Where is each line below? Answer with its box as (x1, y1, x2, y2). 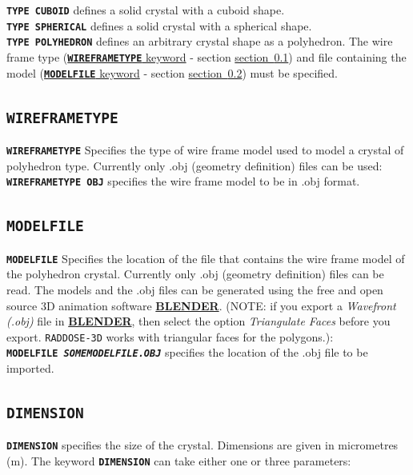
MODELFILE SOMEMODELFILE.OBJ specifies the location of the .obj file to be (6, 344, 368, 361)
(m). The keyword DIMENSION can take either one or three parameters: (6, 453, 351, 469)
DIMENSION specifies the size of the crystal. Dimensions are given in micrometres (6, 437, 399, 453)
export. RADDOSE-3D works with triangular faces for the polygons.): (6, 328, 334, 345)
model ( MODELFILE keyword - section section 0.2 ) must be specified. (6, 64, 339, 81)
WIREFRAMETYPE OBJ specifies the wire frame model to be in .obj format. (6, 173, 360, 190)
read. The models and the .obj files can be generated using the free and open (6, 281, 383, 297)
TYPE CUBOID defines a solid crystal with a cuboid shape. (6, 2, 285, 18)
